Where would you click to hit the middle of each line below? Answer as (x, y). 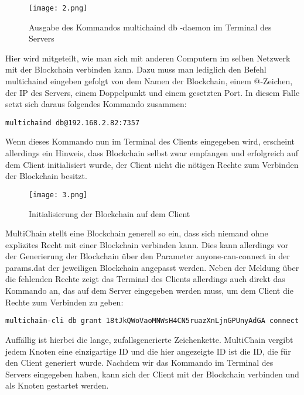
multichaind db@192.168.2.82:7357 (73, 123)
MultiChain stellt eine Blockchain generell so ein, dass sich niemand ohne (137, 233)
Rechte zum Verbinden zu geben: (64, 302)
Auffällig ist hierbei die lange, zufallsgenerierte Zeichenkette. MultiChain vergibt (149, 339)
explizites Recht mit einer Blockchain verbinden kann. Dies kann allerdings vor (147, 244)
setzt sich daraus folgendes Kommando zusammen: (96, 104)
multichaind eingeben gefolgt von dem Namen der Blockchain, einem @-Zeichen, (149, 81)
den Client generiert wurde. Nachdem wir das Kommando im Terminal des (139, 363)
